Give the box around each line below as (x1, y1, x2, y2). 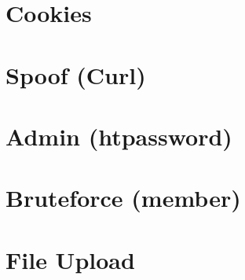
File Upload (5, 243, 135, 275)
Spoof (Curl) (5, 58, 146, 90)
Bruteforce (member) (5, 182, 241, 214)
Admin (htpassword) (5, 120, 232, 152)
